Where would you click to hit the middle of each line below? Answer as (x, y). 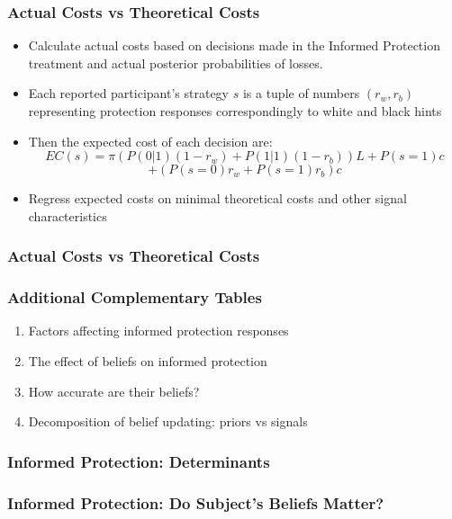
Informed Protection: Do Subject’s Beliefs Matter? (196, 502)
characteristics (68, 215)
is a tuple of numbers (301, 93)
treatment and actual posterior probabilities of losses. (176, 63)
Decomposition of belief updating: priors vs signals (168, 421)
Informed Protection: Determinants (139, 461)
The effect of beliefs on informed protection (148, 361)
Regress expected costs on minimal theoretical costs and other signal (217, 198)
